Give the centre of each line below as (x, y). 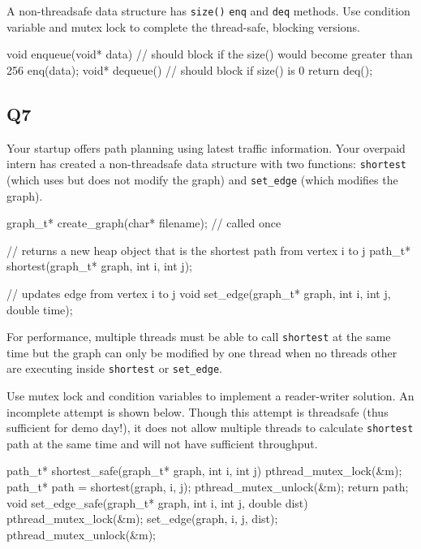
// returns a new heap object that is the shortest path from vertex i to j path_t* (209, 250)
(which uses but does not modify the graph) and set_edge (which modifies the (202, 179)
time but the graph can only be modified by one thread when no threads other (202, 352)
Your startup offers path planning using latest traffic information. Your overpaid (206, 147)
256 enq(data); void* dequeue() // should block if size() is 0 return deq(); (190, 69)
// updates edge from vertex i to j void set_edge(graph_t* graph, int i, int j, (199, 293)
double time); (40, 309)
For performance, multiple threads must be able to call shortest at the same (199, 337)
